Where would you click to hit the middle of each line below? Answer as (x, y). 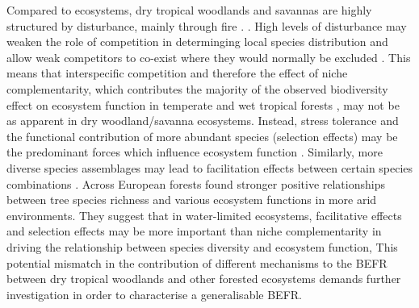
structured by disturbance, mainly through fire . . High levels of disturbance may (207, 25)
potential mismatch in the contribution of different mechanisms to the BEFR (197, 262)
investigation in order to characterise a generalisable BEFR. (154, 294)
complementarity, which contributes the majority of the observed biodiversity (197, 88)
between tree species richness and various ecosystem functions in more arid (192, 200)
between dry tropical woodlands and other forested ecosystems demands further (204, 279)
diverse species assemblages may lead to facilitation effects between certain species (210, 167)
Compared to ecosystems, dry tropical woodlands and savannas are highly (189, 10)
